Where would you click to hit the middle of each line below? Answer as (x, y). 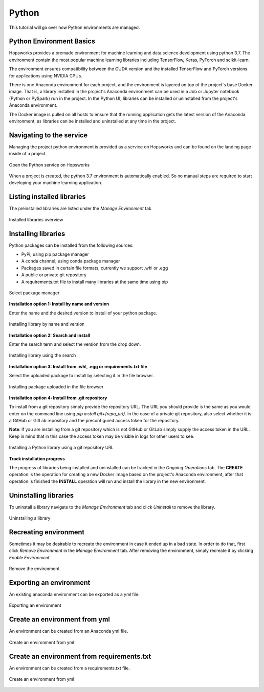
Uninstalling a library (30, 518)
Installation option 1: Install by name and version (59, 304)
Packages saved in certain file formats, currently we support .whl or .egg (95, 268)
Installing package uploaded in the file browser (56, 386)
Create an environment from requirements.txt (80, 656)
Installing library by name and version (47, 324)
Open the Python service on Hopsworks (49, 165)
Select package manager (34, 293)
